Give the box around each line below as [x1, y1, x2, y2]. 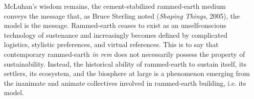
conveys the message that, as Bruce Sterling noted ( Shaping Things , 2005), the [4, 10, 240, 21]
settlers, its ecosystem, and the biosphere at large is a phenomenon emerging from [4, 68, 250, 78]
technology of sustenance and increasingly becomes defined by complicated [4, 29, 228, 40]
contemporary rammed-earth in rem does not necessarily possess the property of [4, 49, 245, 59]
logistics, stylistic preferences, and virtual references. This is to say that [4, 39, 219, 49]
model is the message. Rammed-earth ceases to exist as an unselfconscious [4, 20, 226, 30]
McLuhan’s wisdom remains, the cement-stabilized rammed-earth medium [4, 1, 226, 11]
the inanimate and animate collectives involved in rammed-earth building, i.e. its [4, 77, 246, 88]
